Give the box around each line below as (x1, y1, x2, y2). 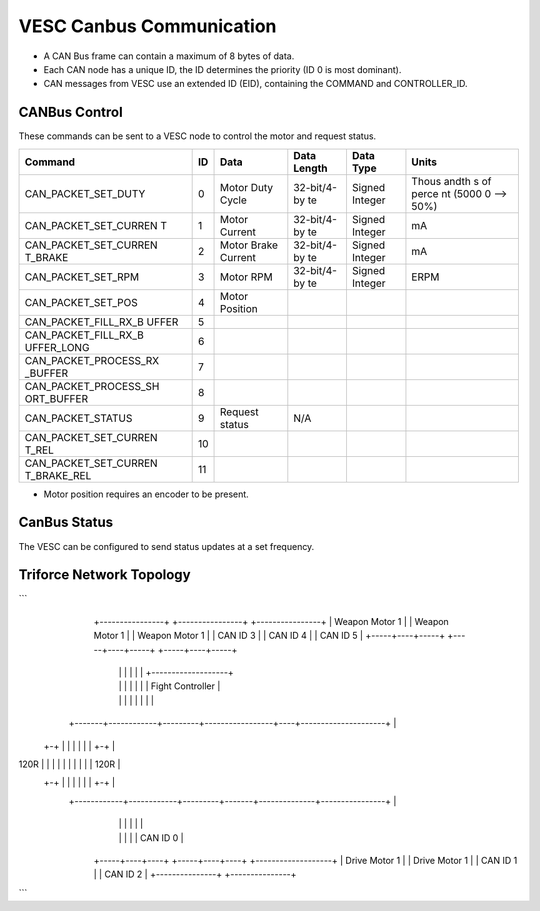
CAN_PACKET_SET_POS (24, 295, 139, 309)
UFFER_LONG (24, 340, 90, 354)
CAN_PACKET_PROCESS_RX (24, 353, 160, 367)
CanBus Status (18, 514, 114, 531)
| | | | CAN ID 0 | (118, 831, 184, 844)
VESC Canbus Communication (18, 15, 277, 37)
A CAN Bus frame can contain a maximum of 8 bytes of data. (43, 50, 295, 62)
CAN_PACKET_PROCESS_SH (24, 379, 160, 393)
